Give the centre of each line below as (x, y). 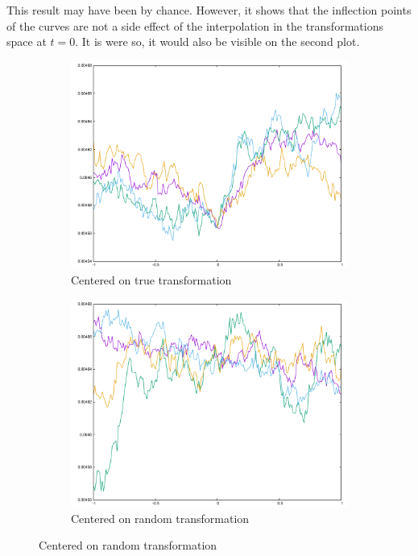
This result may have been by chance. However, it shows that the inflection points (209, 10)
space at (27, 41)
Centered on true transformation (151, 280)
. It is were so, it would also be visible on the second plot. (217, 41)
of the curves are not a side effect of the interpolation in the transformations (195, 25)
